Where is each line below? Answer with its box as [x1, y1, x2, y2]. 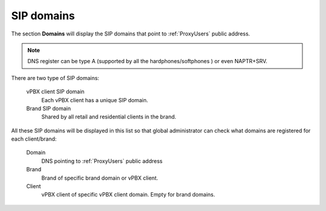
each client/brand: [11, 135, 57, 142]
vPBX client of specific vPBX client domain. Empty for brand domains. [41, 191, 216, 198]
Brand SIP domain [26, 105, 71, 112]
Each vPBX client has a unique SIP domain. [41, 96, 149, 103]
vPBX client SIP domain [26, 88, 85, 96]
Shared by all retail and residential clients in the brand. [41, 113, 176, 120]
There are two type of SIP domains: [11, 74, 100, 81]
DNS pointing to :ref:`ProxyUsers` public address [41, 157, 163, 165]
